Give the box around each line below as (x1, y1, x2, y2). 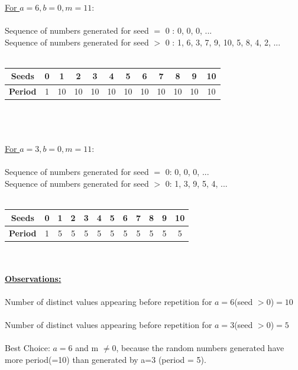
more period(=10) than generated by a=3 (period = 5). (5, 353, 206, 365)
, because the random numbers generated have (116, 342, 284, 354)
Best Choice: (5, 342, 50, 354)
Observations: (5, 272, 61, 284)
